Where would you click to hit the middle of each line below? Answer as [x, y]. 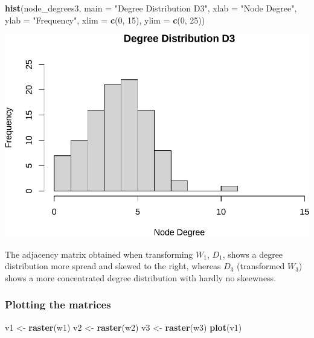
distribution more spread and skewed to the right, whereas [113, 266]
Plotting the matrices [58, 305]
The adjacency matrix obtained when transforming [99, 254]
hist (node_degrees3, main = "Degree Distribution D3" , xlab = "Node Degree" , [151, 8]
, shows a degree [253, 254]
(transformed [261, 266]
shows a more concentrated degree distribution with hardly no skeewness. [141, 277]
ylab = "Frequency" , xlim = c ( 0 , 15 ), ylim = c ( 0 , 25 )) [105, 20]
